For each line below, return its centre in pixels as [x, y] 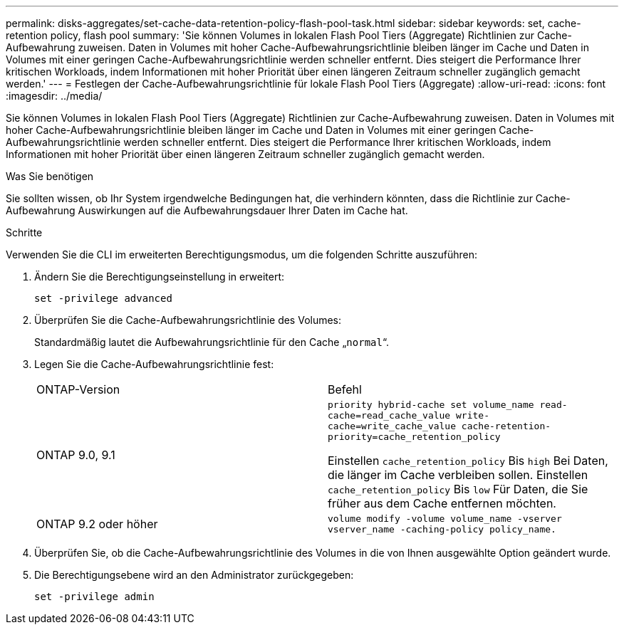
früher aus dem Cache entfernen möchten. [442, 503]
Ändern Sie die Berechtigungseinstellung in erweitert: [160, 277]
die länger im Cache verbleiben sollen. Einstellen [458, 475]
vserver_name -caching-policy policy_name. [442, 529]
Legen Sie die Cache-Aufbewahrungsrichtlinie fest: [154, 364]
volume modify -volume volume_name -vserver [445, 519]
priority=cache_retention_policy [414, 437]
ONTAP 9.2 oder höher [97, 524]
